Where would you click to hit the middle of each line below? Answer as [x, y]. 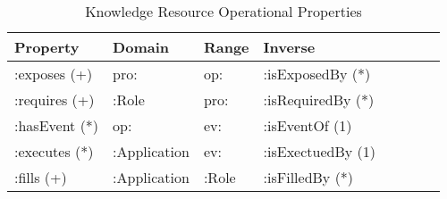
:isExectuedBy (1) [319, 151]
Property [47, 47]
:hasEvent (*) [57, 125]
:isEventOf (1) [308, 125]
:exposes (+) [54, 74]
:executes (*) [54, 151]
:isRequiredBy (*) [319, 99]
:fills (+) [41, 177]
